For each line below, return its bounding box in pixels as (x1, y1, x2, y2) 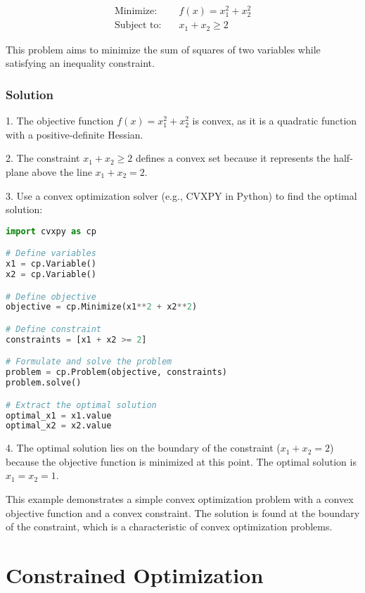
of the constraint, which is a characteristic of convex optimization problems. (6, 519, 333, 534)
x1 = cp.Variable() (6, 259, 96, 269)
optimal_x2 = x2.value (6, 421, 112, 431)
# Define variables (6, 248, 96, 259)
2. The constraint (6, 151, 80, 165)
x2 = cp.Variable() (6, 269, 96, 279)
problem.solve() (6, 378, 82, 388)
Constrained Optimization (6, 561, 264, 589)
